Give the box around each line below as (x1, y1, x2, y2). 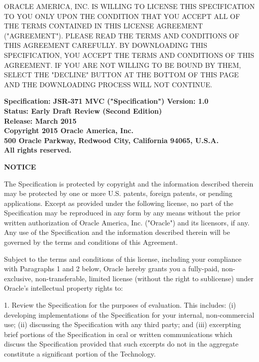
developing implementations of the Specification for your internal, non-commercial (4, 309, 255, 320)
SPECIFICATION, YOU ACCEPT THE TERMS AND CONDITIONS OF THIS (4, 49, 255, 60)
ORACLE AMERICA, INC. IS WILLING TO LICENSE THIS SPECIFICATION (4, 1, 255, 11)
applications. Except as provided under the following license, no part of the (4, 197, 234, 208)
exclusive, (4, 273, 33, 283)
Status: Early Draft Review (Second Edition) (4, 105, 162, 116)
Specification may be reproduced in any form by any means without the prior (4, 207, 241, 218)
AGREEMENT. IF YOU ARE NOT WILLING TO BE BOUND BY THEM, (4, 59, 241, 70)
